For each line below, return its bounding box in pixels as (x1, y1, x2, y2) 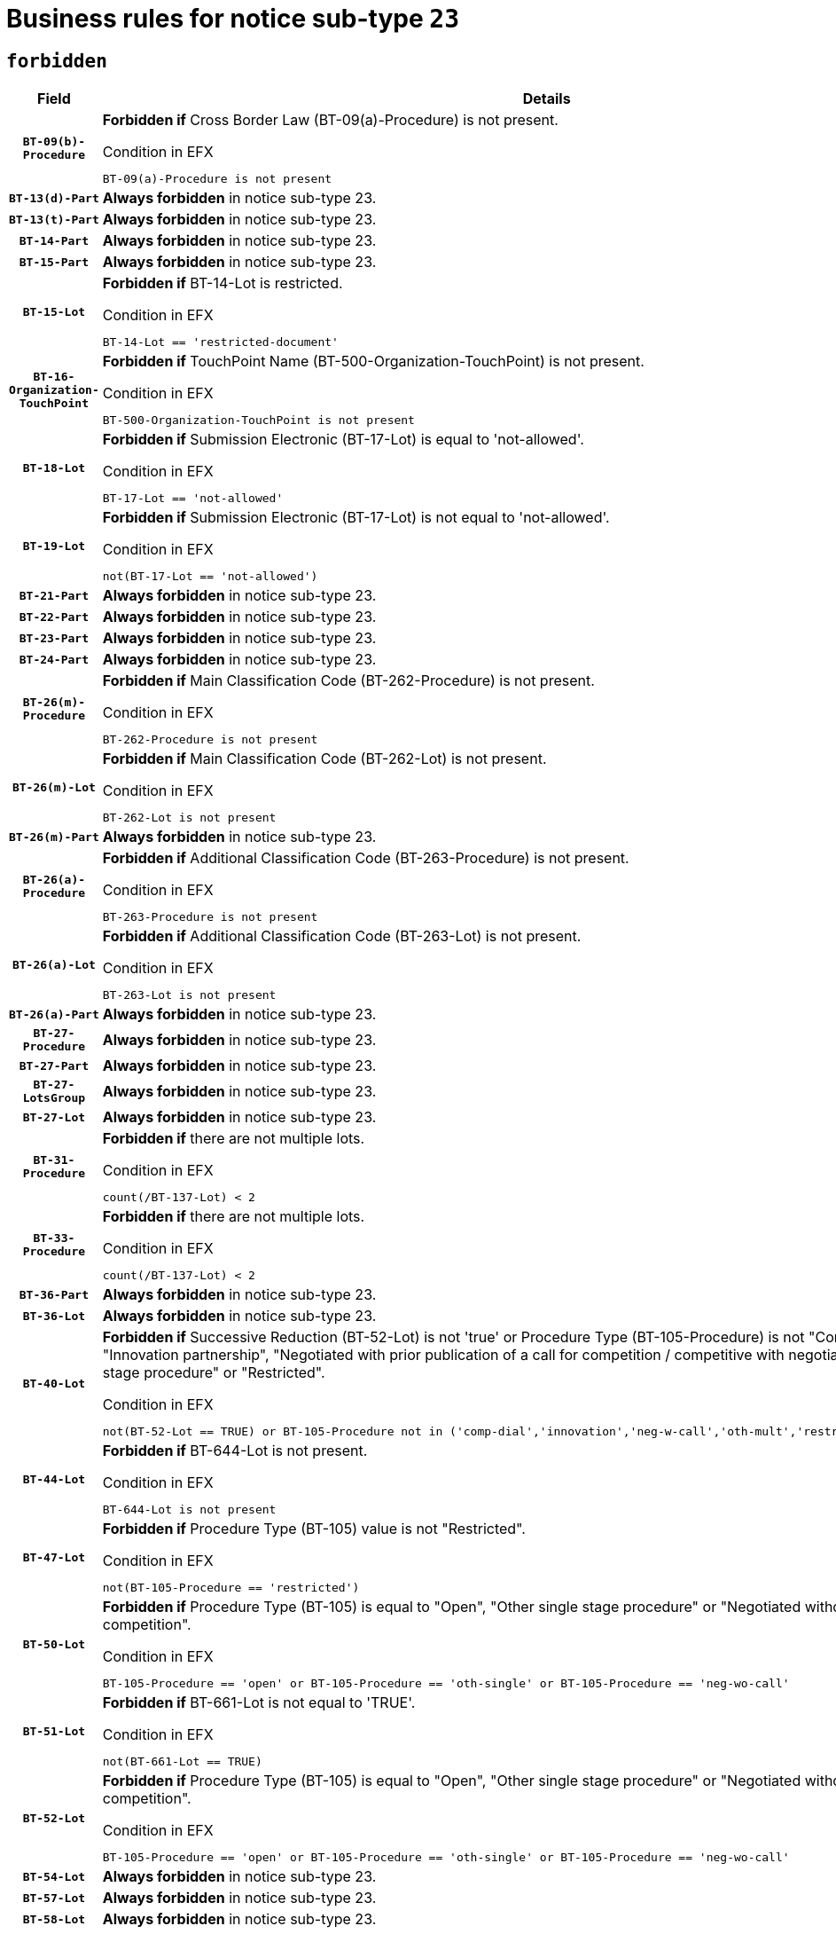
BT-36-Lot (22, 1309, 86, 1323)
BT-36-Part (19, 1287, 90, 1301)
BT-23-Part (19, 631, 90, 645)
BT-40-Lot (22, 1376, 86, 1390)
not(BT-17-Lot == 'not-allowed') (102, 570, 318, 584)
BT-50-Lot (22, 1637, 86, 1651)
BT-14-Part (19, 233, 90, 248)
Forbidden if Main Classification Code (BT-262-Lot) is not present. (102, 750, 547, 768)
